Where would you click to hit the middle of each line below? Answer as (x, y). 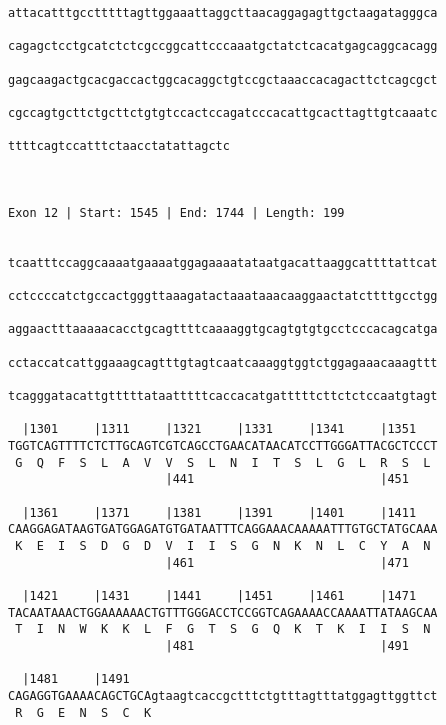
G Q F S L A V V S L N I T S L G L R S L (223, 462)
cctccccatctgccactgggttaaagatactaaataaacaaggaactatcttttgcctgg (223, 296)
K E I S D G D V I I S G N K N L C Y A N (223, 546)
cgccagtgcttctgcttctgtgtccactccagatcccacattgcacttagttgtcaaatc (223, 112)
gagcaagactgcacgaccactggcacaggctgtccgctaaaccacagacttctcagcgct (223, 79)
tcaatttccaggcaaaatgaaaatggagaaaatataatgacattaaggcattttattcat (223, 262)
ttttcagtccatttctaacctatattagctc (119, 146)
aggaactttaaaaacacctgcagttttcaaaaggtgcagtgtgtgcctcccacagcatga (223, 329)
